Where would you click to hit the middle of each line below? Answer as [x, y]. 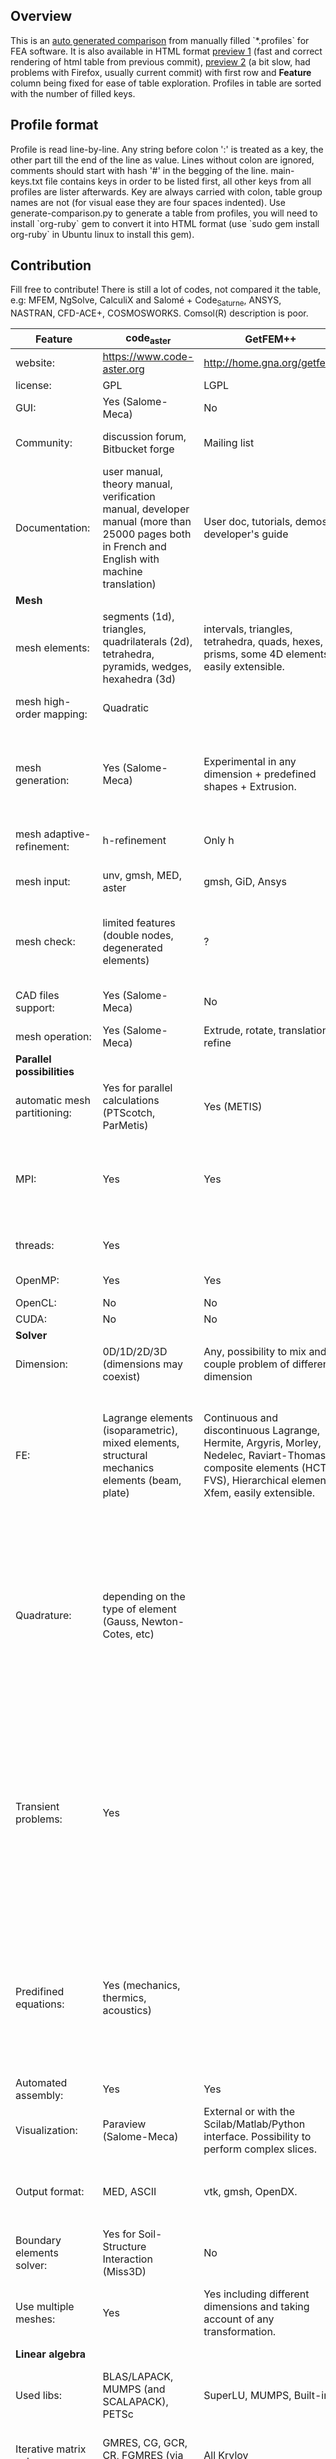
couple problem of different [268, 1364]
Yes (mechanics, [141, 1986]
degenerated [132, 948]
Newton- [163, 1622]
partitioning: [43, 1113]
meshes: [35, 2319]
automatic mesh [53, 1101]
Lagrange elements [148, 1418]
